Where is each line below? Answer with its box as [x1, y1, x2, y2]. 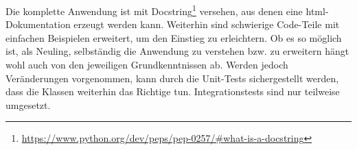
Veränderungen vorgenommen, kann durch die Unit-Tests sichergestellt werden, [5, 71, 339, 85]
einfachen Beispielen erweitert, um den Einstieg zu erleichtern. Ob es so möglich [5, 30, 342, 45]
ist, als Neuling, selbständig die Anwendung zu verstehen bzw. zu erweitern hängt [5, 44, 349, 58]
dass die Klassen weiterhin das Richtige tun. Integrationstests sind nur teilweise [5, 84, 340, 99]
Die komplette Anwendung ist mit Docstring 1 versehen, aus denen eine [5, 2, 303, 18]
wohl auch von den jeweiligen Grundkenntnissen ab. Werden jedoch [5, 58, 288, 72]
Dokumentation [5, 17, 71, 32]
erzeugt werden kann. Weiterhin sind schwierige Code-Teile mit [73, 17, 340, 32]
